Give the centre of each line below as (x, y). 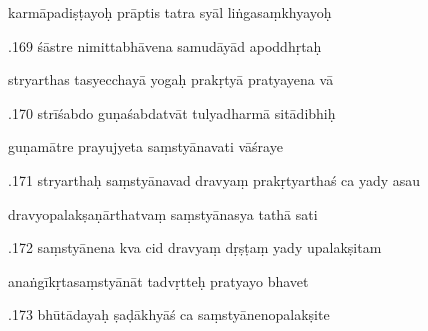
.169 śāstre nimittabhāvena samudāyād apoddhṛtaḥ (165, 45)
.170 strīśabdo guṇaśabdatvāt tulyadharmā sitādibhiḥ (172, 112)
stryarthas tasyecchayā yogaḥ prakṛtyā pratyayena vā (171, 79)
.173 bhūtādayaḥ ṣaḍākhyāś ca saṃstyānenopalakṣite (169, 314)
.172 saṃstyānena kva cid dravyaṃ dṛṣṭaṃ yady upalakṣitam (195, 247)
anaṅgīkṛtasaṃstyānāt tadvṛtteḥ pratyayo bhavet (158, 280)
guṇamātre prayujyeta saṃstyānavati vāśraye (145, 146)
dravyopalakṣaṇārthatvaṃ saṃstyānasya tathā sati (163, 213)
